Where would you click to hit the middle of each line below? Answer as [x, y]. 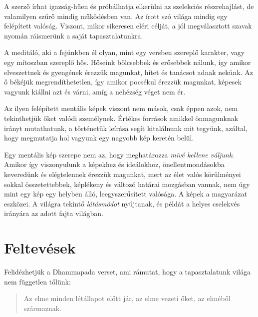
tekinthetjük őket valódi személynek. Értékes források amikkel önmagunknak [121, 118]
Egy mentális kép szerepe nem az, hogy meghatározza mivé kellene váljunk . [119, 154]
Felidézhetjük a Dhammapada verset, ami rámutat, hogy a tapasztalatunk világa [128, 271]
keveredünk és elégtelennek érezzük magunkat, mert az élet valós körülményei [123, 174]
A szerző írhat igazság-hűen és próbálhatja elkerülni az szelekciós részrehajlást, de [129, 6]
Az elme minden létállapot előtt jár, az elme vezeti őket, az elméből [127, 298]
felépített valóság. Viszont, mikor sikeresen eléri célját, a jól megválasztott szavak [128, 26]
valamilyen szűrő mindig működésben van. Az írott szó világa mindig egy [116, 16]
